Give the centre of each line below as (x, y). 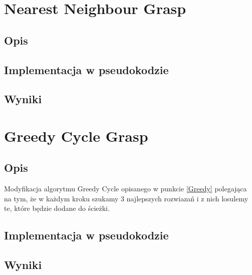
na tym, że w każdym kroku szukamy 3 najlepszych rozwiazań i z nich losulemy (126, 198)
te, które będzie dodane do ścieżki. (57, 208)
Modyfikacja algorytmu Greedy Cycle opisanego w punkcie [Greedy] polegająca (125, 189)
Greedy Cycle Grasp (76, 135)
